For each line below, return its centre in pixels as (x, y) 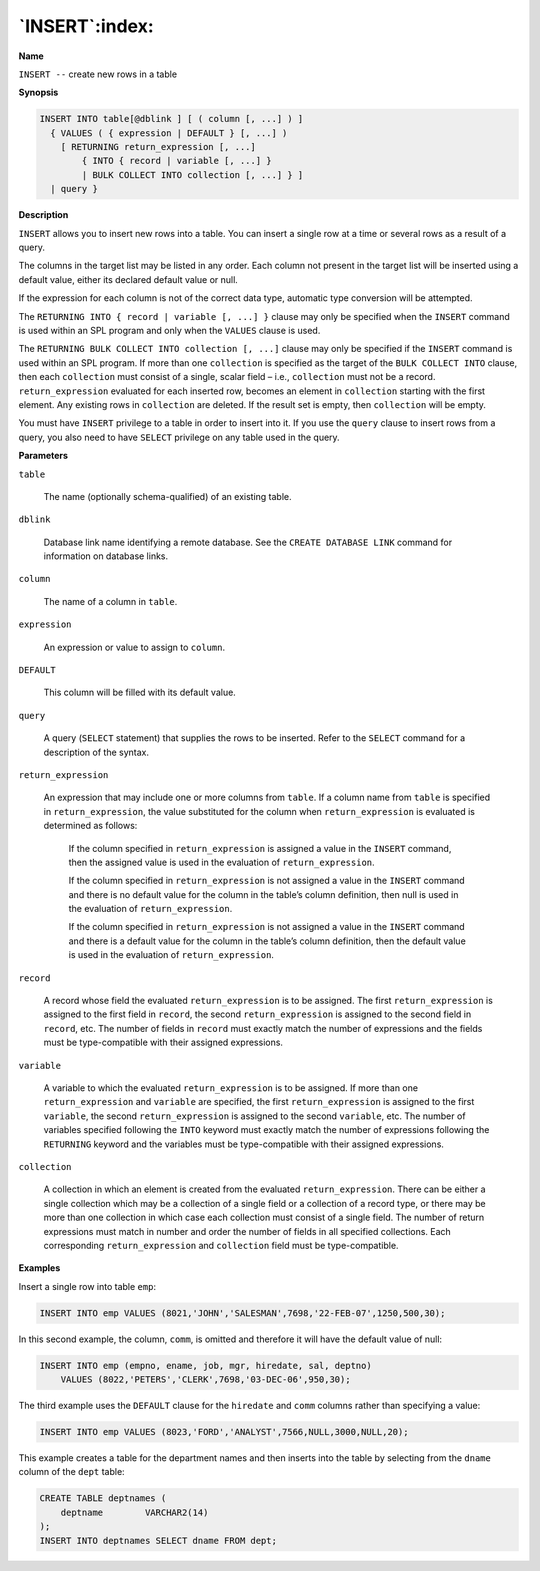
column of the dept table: (71, 1472)
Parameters (43, 456)
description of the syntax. (96, 752)
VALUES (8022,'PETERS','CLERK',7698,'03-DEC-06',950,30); (205, 1379)
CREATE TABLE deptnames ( (103, 1498)
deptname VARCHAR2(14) (134, 1512)
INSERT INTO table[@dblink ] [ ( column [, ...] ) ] (171, 119)
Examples (39, 1268)
